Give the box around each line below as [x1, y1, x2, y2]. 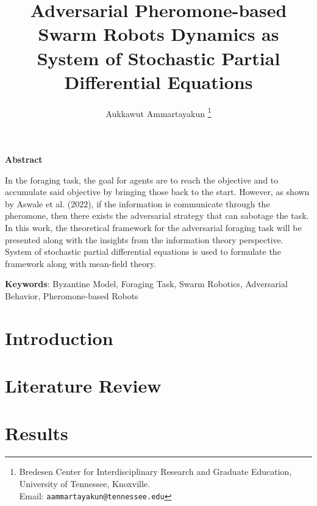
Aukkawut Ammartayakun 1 [105, 105, 212, 119]
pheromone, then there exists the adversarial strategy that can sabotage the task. [5, 209, 309, 222]
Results [5, 421, 68, 446]
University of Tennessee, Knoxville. [19, 477, 150, 490]
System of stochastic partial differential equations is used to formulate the [5, 245, 281, 258]
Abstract [5, 152, 43, 165]
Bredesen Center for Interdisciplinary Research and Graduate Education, [19, 465, 292, 478]
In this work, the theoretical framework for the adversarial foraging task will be [5, 221, 302, 233]
